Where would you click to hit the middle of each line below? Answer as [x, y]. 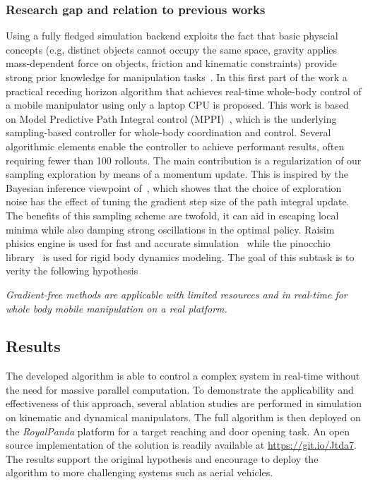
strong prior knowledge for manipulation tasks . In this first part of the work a [177, 77]
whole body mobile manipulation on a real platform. [117, 308]
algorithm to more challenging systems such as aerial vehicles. [140, 472]
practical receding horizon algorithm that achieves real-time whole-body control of [184, 91]
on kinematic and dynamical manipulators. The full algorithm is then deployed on [183, 417]
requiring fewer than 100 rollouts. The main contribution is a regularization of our [184, 160]
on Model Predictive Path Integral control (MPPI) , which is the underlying [171, 118]
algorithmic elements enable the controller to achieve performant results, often [175, 146]
